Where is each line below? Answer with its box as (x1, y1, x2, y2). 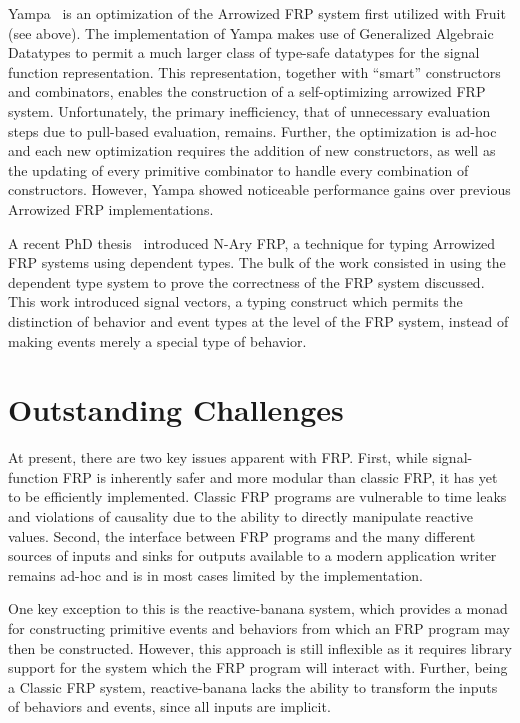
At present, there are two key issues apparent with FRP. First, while (8, 447, 428, 468)
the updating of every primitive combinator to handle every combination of (8, 159, 469, 180)
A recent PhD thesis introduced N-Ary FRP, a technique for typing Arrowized (8, 232, 496, 253)
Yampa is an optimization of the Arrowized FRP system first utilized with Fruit (8, 3, 506, 23)
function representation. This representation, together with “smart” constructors (8, 61, 501, 82)
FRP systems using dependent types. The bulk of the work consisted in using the (8, 252, 506, 273)
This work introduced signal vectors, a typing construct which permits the (8, 291, 463, 312)
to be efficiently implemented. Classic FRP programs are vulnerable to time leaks (8, 486, 507, 507)
